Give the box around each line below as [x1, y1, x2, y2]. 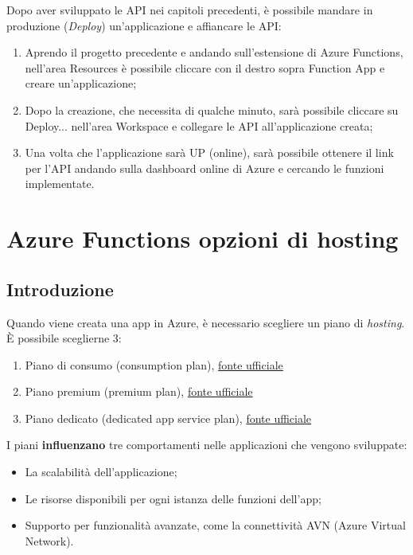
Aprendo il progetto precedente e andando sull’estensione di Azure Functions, [25, 44, 403, 61]
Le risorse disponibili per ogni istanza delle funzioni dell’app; [25, 490, 321, 506]
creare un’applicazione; [25, 75, 137, 92]
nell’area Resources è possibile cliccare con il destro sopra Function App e [25, 59, 385, 76]
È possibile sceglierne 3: [6, 330, 122, 346]
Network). [25, 532, 74, 549]
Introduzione [6, 276, 114, 301]
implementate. [25, 175, 95, 192]
